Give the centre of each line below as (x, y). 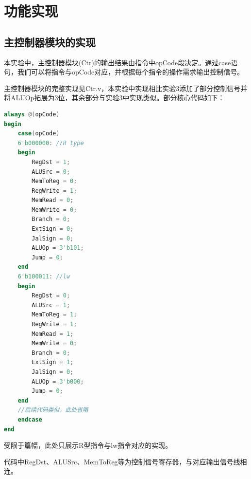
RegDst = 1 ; (51, 162)
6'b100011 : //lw (44, 277)
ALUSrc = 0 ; (51, 172)
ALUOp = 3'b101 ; (58, 248)
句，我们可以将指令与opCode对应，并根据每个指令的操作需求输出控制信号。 (124, 72)
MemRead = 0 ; (53, 200)
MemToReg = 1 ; (54, 315)
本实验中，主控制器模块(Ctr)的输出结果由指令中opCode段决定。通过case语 (121, 62)
